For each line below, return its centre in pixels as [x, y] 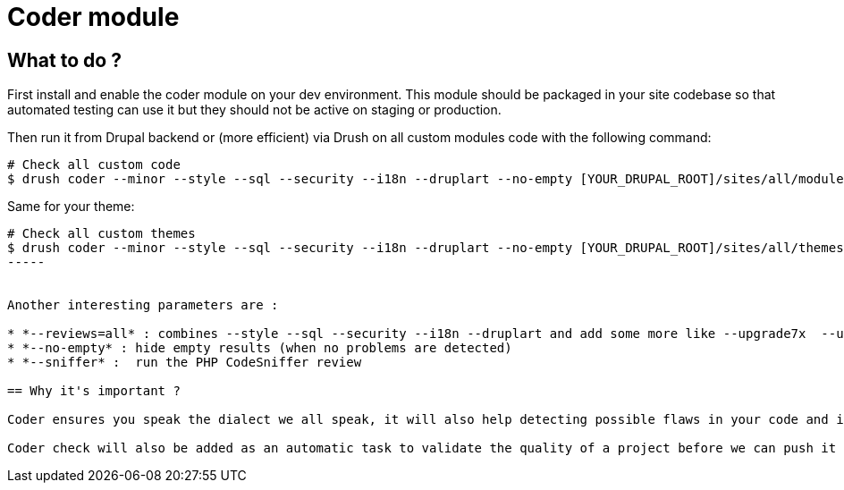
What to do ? [64, 60]
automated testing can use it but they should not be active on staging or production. [254, 110]
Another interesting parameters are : [143, 305]
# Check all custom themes [101, 234]
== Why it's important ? [94, 391]
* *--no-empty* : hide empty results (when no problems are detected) [260, 348]
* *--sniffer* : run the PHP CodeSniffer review [185, 363]
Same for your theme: [71, 207]
